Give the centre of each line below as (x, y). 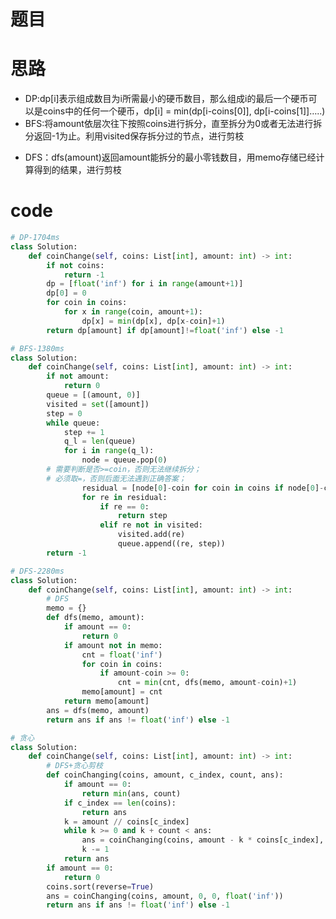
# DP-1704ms (35, 238)
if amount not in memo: (113, 645)
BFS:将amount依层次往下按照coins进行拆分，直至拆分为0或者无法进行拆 (173, 124)
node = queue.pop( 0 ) (124, 460)
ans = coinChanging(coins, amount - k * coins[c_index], (203, 840)
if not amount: (78, 376)
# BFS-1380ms (37, 348)
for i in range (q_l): (109, 451)
